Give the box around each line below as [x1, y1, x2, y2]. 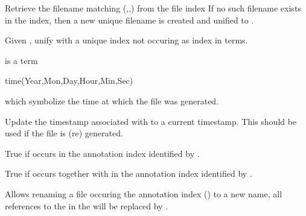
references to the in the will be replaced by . [5, 199, 168, 212]
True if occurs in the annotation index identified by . [5, 147, 200, 159]
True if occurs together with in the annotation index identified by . [5, 167, 252, 180]
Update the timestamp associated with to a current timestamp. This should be [5, 115, 297, 127]
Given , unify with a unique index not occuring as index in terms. [5, 34, 248, 46]
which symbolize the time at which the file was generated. [5, 94, 219, 107]
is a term [5, 54, 38, 66]
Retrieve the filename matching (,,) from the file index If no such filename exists [5, 2, 301, 14]
